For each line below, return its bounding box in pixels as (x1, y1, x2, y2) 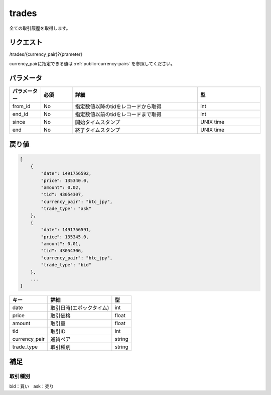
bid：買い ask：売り (9, 383, 54, 389)
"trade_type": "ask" (41, 206, 92, 212)
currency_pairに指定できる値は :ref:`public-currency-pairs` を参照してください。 (9, 60, 176, 66)
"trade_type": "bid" (41, 262, 92, 268)
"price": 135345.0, (41, 234, 89, 240)
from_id (12, 103, 31, 110)
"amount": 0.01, (41, 241, 81, 247)
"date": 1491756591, (41, 227, 92, 233)
